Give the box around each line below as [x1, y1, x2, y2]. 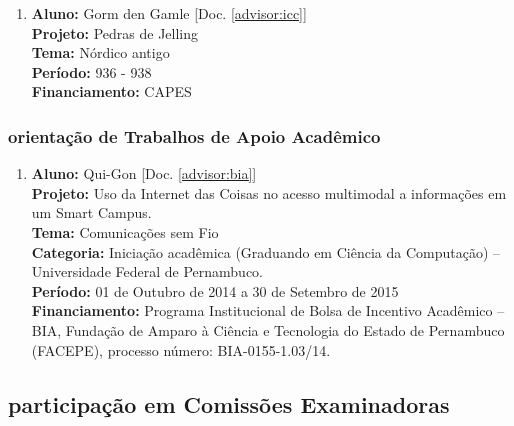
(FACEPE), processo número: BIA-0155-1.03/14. [31, 339, 331, 360]
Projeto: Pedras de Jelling [31, 22, 199, 43]
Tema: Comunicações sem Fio [31, 221, 219, 242]
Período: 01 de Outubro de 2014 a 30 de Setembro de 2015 [31, 280, 399, 301]
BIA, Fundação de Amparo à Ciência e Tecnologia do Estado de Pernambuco [31, 319, 505, 340]
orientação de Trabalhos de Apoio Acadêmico [8, 123, 381, 148]
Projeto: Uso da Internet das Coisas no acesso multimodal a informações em [31, 182, 507, 203]
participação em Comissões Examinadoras [8, 388, 450, 419]
